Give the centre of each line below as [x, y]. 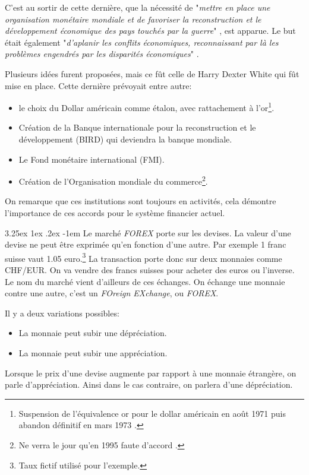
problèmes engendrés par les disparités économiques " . [102, 54]
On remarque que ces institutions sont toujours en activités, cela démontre [141, 201]
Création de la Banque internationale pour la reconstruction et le [137, 127]
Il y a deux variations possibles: [62, 313]
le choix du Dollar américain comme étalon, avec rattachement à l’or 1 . [146, 107]
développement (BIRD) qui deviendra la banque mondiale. [125, 139]
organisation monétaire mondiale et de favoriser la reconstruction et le [133, 19]
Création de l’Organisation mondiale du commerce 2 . [113, 180]
